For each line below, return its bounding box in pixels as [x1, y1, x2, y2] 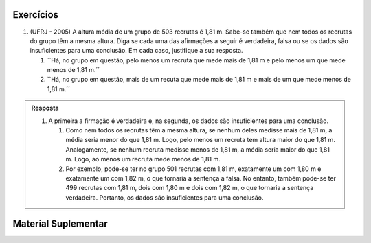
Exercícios [12, 9, 58, 21]
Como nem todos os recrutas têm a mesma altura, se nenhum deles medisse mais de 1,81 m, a [65, 126, 333, 135]
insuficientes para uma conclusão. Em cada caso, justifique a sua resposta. [30, 47, 243, 55]
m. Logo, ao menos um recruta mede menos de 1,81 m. [65, 155, 221, 163]
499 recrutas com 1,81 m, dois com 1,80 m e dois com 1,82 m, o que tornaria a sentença [65, 184, 314, 192]
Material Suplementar [12, 218, 108, 229]
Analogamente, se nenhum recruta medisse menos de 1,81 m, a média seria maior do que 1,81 [65, 145, 330, 154]
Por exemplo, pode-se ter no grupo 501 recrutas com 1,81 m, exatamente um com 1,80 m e [65, 165, 322, 173]
